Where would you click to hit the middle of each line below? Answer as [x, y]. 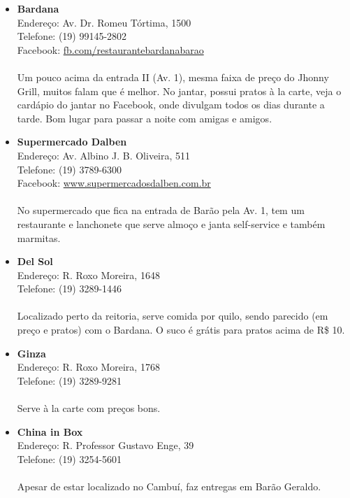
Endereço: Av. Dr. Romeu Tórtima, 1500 [104, 22]
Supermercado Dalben [72, 142]
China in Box [50, 431]
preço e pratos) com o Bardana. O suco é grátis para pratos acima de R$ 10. [181, 330]
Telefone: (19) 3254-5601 [70, 458]
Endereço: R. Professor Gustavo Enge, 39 [105, 445]
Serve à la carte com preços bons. [89, 408]
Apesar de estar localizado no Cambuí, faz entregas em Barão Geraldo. [169, 486]
